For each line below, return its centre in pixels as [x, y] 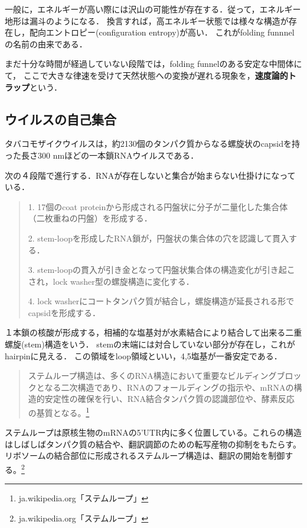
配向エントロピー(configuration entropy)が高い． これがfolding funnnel [162, 32]
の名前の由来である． [46, 44]
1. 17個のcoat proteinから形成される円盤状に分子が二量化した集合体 [158, 206]
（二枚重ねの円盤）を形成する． [90, 218]
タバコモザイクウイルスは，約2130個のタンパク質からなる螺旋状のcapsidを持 [152, 144]
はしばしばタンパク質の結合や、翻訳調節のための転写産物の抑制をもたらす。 [153, 444]
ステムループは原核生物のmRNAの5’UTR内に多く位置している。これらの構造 [153, 432]
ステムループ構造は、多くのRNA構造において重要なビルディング [152, 376]
